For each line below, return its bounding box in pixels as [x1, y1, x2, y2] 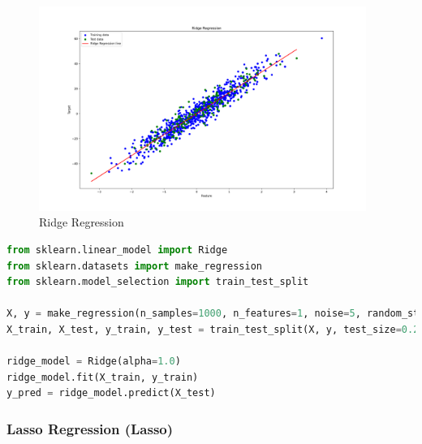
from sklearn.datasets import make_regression [6, 260, 262, 272]
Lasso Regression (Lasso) [6, 418, 174, 438]
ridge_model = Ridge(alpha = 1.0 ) [6, 356, 181, 368]
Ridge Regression [39, 213, 124, 231]
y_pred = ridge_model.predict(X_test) [6, 387, 216, 399]
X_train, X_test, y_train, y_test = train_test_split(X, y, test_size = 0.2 [6, 323, 420, 335]
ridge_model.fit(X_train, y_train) [6, 371, 199, 383]
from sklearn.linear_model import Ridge [6, 244, 228, 256]
